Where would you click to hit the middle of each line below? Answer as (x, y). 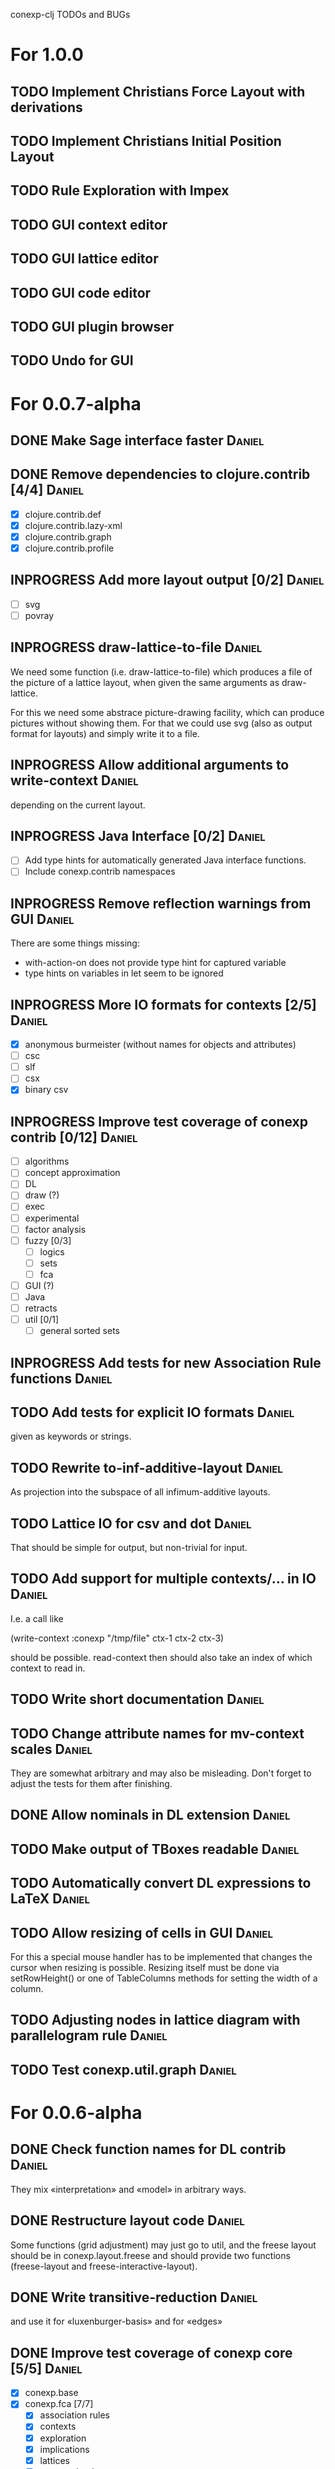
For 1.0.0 (47, 55)
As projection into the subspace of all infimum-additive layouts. (140, 1492)
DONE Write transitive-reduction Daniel (134, 2297)
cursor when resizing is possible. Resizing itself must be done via (145, 1968)
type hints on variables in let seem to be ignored (124, 973)
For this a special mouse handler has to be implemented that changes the (161, 1957)
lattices (54, 2460)
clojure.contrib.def (63, 514)
